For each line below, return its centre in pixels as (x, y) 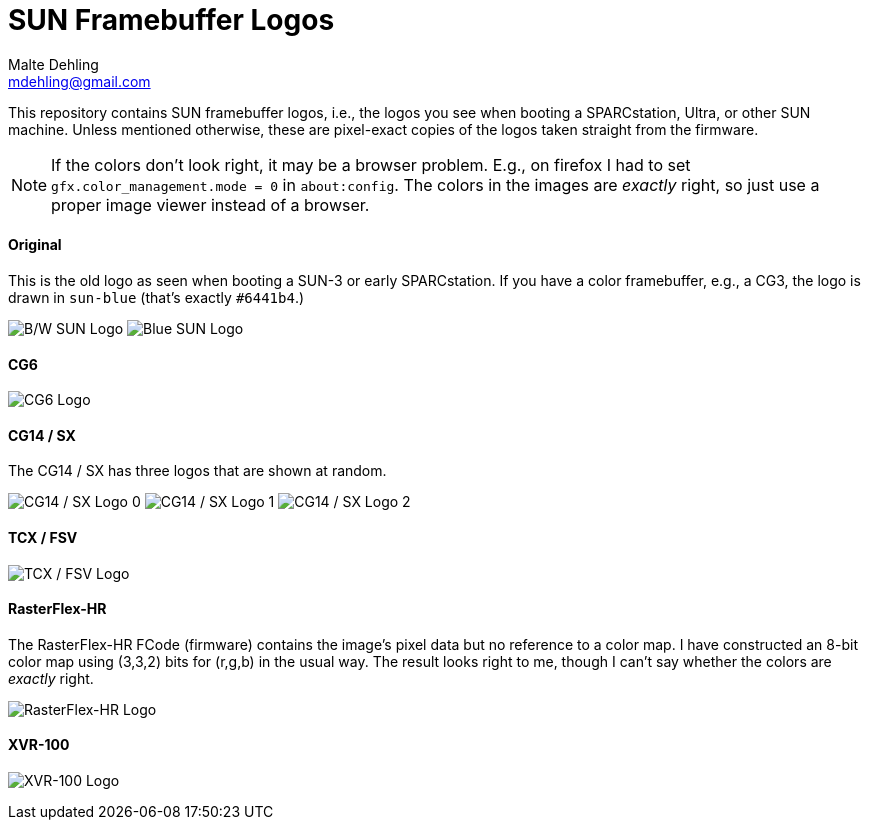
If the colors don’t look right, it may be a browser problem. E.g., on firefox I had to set (371, 164)
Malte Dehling (53, 64)
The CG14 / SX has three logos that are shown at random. (197, 471)
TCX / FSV (43, 538)
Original (35, 245)
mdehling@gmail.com (79, 81)
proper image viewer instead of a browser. (210, 204)
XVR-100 (39, 745)
